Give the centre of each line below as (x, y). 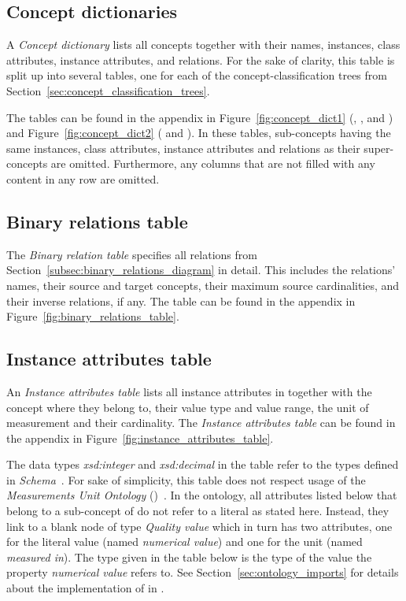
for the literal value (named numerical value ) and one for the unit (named (185, 542)
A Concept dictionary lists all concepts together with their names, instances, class (203, 45)
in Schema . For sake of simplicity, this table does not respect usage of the (186, 479)
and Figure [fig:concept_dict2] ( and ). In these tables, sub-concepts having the (199, 133)
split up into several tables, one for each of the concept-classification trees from (197, 75)
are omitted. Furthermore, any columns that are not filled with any (213, 163)
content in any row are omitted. (83, 178)
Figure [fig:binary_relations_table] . (93, 316)
